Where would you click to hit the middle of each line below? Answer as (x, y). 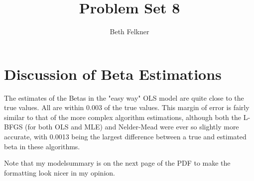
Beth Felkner (129, 31)
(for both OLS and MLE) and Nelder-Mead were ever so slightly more (132, 127)
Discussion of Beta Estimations (113, 74)
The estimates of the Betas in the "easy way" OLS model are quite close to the (124, 97)
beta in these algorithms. (42, 146)
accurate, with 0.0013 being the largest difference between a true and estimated (125, 137)
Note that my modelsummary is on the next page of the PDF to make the (117, 163)
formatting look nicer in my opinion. (60, 172)
